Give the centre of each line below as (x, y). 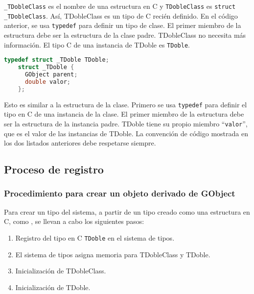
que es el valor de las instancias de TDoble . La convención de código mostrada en (126, 133)
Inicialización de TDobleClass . (61, 271)
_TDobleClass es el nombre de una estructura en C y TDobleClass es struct (120, 6)
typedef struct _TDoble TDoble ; (57, 60)
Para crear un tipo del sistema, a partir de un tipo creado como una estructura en (127, 211)
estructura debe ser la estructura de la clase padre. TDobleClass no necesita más (125, 35)
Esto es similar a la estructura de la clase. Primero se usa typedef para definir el (126, 104)
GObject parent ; (51, 74)
